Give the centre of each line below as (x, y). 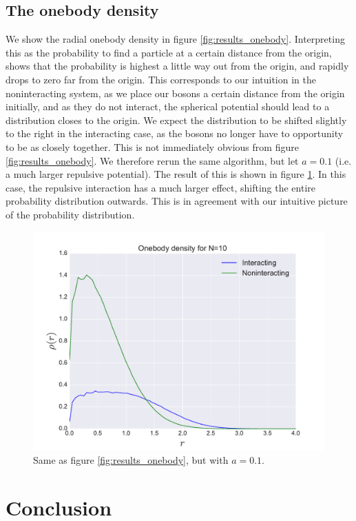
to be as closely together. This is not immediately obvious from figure (152, 146)
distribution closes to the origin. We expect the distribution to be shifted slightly (176, 120)
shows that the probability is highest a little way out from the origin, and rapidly (177, 66)
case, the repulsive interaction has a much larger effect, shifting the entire (161, 187)
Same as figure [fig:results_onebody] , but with (131, 460)
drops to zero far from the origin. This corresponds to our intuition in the (161, 79)
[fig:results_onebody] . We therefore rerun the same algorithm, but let (152, 160)
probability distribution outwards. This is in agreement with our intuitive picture (177, 201)
